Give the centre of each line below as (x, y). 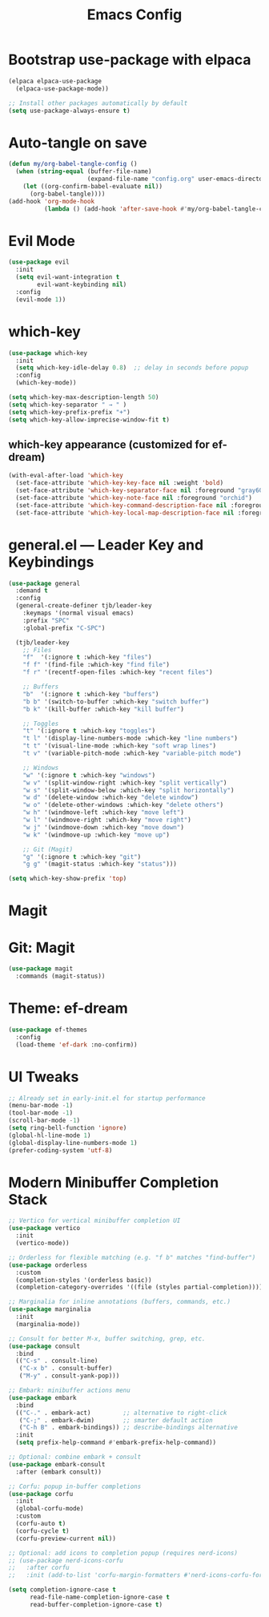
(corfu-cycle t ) (42, 1531)
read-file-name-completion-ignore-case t (100, 1597)
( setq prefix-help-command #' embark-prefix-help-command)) (116, 1443)
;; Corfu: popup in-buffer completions (75, 1486)
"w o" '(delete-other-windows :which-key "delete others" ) (123, 805)
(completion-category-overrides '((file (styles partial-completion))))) (141, 1288)
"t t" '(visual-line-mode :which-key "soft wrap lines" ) (120, 746)
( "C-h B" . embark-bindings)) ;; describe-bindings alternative (128, 1428)
